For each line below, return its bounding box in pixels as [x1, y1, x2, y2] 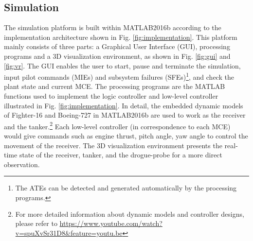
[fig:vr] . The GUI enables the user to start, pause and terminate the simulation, [4, 60, 241, 70]
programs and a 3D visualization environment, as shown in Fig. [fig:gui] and [4, 51, 231, 61]
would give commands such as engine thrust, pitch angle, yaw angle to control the [4, 131, 248, 141]
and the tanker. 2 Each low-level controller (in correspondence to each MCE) [4, 120, 231, 131]
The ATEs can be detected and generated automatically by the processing [15, 183, 237, 193]
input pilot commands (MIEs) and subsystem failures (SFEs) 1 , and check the [4, 70, 234, 82]
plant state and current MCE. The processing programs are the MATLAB [4, 81, 225, 91]
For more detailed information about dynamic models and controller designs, [15, 208, 244, 219]
